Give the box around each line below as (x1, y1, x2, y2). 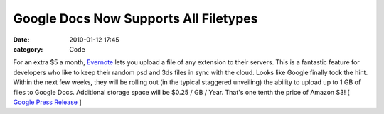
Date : (13, 35, 30, 44)
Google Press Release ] (13, 98, 82, 106)
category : (13, 45, 43, 53)
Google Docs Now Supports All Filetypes (13, 11, 258, 26)
